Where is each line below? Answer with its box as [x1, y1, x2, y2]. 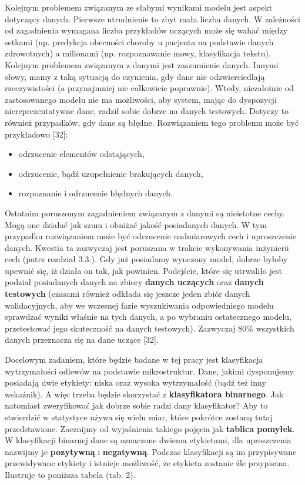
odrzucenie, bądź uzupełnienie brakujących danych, [18, 167, 203, 179]
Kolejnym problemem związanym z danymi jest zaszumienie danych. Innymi [5, 58, 279, 71]
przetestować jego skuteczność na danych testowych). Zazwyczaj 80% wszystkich [5, 322, 294, 334]
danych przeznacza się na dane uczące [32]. [5, 333, 159, 346]
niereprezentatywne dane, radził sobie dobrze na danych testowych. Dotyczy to [5, 105, 289, 117]
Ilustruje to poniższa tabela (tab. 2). [5, 468, 136, 480]
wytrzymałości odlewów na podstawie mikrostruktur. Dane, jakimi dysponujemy [5, 364, 294, 377]
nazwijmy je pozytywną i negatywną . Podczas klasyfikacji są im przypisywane [5, 445, 297, 457]
